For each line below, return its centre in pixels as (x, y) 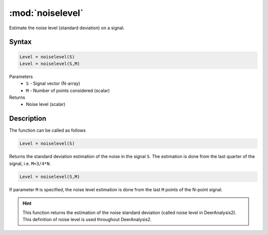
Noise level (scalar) (46, 104)
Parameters (21, 77)
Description (28, 118)
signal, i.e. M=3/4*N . (30, 163)
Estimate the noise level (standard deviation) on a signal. (67, 28)
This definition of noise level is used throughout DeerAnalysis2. (87, 219)
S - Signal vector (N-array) (53, 83)
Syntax (20, 42)
